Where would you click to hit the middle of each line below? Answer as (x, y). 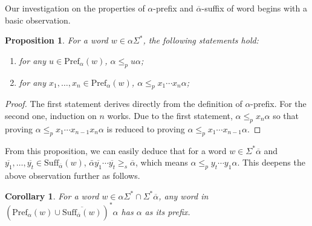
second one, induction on (51, 115)
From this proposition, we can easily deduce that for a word (116, 150)
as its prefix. (167, 211)
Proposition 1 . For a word (57, 40)
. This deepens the (271, 162)
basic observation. (38, 20)
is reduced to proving (146, 128)
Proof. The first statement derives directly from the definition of (124, 104)
